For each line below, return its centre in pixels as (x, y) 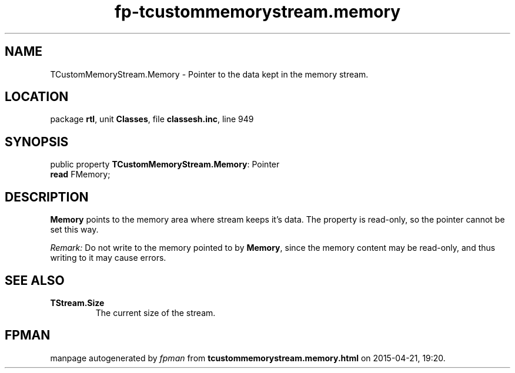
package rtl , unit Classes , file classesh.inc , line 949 (152, 119)
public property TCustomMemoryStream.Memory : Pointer (165, 164)
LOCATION (37, 97)
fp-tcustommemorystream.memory (257, 12)
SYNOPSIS (37, 142)
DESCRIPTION (47, 197)
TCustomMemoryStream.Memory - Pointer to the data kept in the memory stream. (209, 74)
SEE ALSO (35, 280)
